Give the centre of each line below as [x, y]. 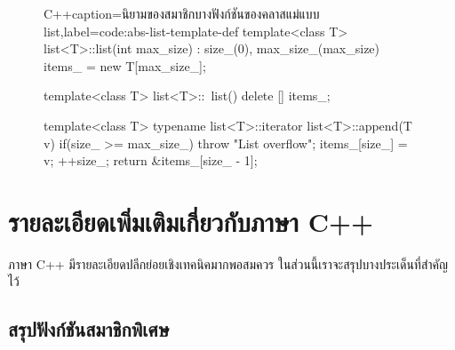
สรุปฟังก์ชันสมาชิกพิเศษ [89, 329]
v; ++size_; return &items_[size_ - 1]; [151, 160]
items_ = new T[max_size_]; [125, 65]
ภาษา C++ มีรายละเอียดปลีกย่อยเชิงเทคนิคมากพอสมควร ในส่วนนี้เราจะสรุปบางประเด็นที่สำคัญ [228, 263]
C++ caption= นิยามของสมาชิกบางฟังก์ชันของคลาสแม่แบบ [182, 13]
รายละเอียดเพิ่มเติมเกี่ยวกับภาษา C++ [191, 221]
